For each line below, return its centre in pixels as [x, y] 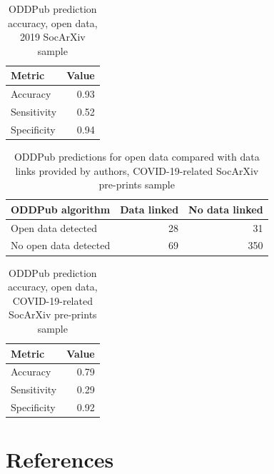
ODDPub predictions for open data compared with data [137, 156]
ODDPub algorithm [61, 209]
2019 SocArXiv [52, 37]
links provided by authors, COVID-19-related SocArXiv [137, 170]
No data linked [226, 209]
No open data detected [61, 245]
